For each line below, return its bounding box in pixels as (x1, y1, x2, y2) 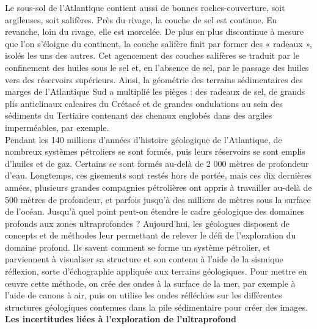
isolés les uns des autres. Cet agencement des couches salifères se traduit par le (5, 49, 299, 62)
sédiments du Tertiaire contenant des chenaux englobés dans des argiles (5, 109, 272, 122)
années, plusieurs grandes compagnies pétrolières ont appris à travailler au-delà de (5, 180, 312, 193)
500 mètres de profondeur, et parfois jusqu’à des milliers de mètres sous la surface (5, 193, 311, 205)
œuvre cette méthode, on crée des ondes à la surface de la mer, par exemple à (5, 276, 296, 289)
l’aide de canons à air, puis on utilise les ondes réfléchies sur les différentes (5, 289, 282, 301)
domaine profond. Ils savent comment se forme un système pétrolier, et (5, 240, 271, 253)
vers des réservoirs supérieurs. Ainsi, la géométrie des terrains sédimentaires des (5, 73, 303, 86)
